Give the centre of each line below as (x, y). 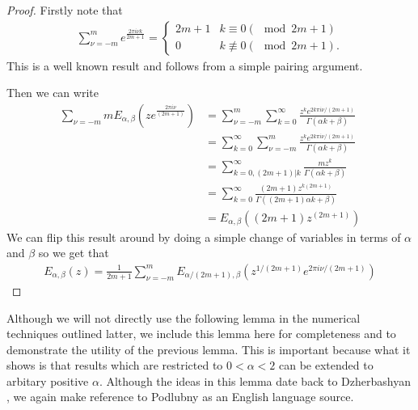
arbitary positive (48, 380)
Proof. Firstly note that (65, 10)
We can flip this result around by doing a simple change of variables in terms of (204, 237)
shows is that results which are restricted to (115, 365)
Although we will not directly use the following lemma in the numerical (184, 317)
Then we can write (53, 93)
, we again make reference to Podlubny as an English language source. (180, 397)
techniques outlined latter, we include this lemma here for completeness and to (201, 334)
